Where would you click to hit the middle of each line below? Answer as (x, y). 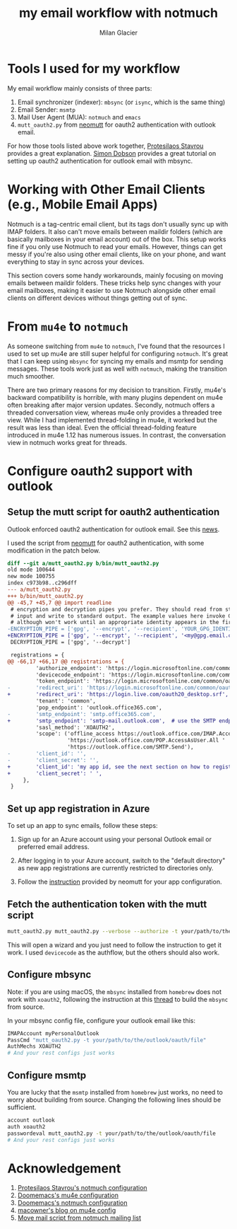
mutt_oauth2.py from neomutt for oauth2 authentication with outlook (117, 125)
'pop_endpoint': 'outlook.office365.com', (99, 708)
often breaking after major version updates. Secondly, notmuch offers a (111, 405)
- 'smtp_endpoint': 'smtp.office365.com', (82, 714)
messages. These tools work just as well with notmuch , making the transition (117, 369)
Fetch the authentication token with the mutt (107, 904)
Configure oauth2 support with (100, 471)
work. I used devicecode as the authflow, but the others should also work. (114, 952)
